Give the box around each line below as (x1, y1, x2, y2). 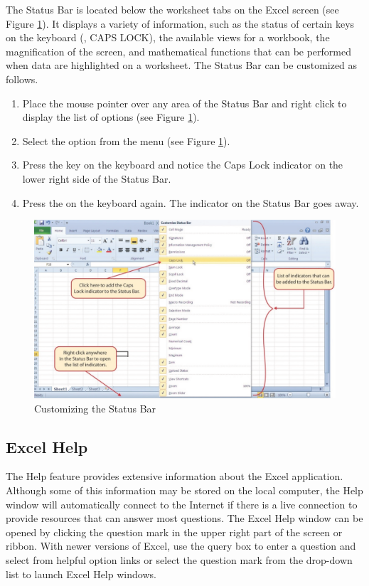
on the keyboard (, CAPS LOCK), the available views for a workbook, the (6, 30, 330, 45)
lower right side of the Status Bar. (22, 171, 171, 186)
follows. (6, 71, 38, 86)
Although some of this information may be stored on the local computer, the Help (6, 483, 363, 498)
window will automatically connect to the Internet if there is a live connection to (6, 496, 358, 511)
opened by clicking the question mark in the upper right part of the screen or (6, 524, 343, 539)
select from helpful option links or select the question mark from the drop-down (6, 553, 353, 567)
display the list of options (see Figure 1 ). (22, 110, 200, 124)
